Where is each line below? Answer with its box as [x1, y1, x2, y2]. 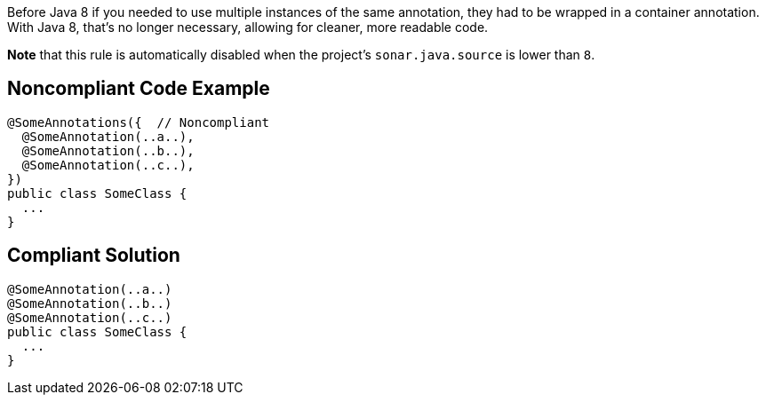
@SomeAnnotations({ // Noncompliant [7, 114, 270, 130]
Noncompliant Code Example [7, 77, 270, 100]
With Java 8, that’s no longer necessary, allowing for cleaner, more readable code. [7, 20, 489, 35]
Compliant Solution [7, 244, 180, 267]
